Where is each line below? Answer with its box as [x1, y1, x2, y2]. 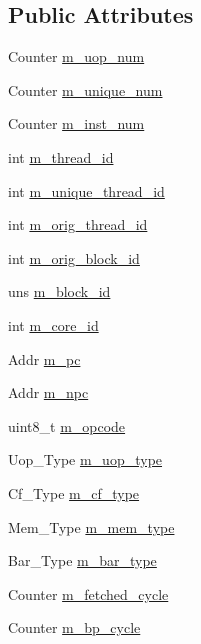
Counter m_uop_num [8, 46, 145, 67]
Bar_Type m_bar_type [8, 550, 157, 571]
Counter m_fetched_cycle [8, 583, 169, 604]
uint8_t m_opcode [8, 415, 126, 436]
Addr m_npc [8, 382, 89, 403]
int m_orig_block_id [8, 247, 140, 268]
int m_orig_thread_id [8, 214, 148, 235]
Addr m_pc [8, 348, 81, 369]
